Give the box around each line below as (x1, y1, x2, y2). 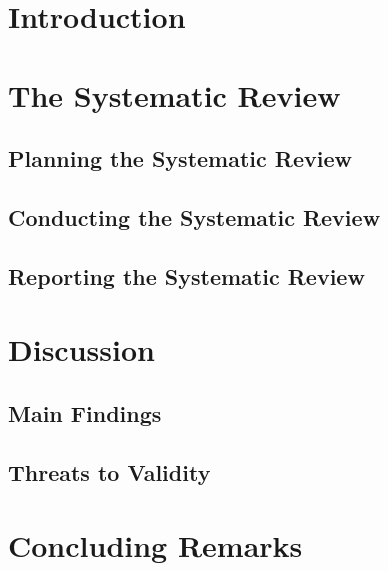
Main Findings (8, 397, 162, 428)
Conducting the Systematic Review (8, 201, 381, 232)
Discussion (8, 329, 155, 370)
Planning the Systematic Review (8, 143, 352, 174)
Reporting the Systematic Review (8, 260, 365, 291)
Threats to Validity (8, 456, 211, 487)
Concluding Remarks (8, 525, 303, 566)
